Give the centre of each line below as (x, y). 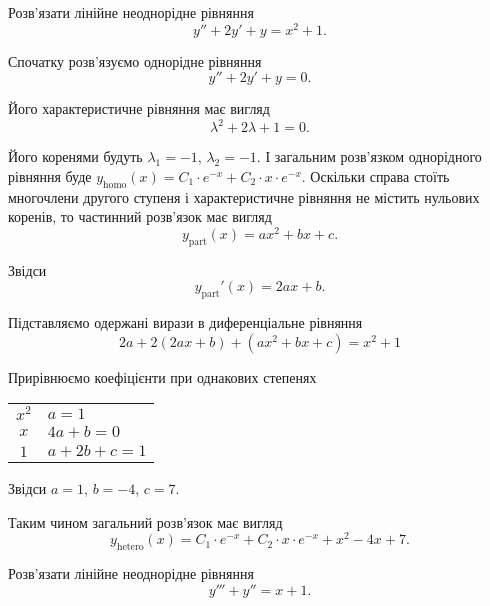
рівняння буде (50, 175)
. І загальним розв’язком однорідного (369, 156)
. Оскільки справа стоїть (375, 175)
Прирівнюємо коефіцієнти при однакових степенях (162, 376)
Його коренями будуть (75, 156)
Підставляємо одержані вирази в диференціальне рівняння (185, 322)
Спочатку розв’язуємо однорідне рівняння (135, 60)
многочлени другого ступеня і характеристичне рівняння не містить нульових (244, 196)
